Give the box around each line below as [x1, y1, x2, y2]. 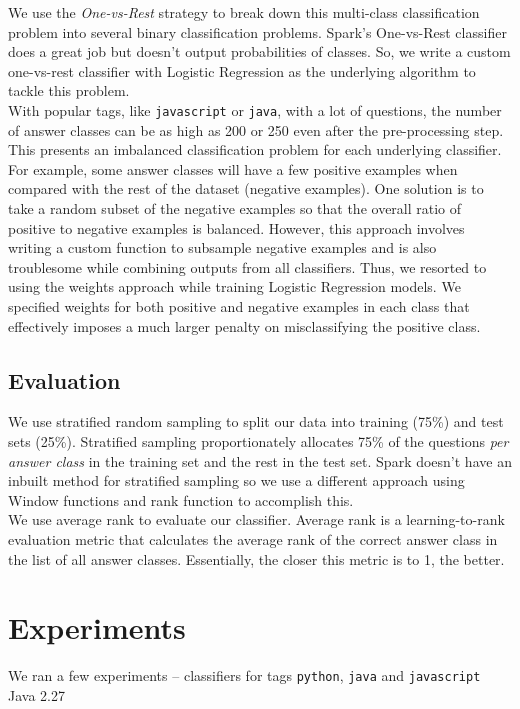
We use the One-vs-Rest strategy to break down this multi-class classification [8, 2, 480, 22]
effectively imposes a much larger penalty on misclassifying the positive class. [8, 315, 481, 336]
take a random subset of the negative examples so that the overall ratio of [8, 198, 462, 218]
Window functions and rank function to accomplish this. [8, 489, 354, 510]
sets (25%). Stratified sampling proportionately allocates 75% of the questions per [8, 430, 509, 451]
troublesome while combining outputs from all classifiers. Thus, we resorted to [8, 256, 487, 277]
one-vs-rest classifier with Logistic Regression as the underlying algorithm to [8, 60, 476, 81]
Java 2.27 [8, 684, 65, 705]
